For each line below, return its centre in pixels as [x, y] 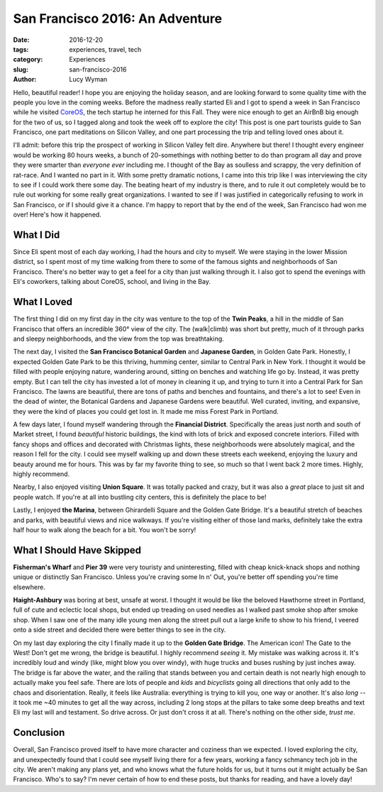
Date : [21, 40]
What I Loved [43, 302]
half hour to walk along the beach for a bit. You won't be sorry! [105, 529]
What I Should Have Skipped [77, 550]
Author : [25, 79]
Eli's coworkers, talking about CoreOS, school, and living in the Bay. [112, 282]
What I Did [37, 235]
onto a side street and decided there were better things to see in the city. [120, 630]
